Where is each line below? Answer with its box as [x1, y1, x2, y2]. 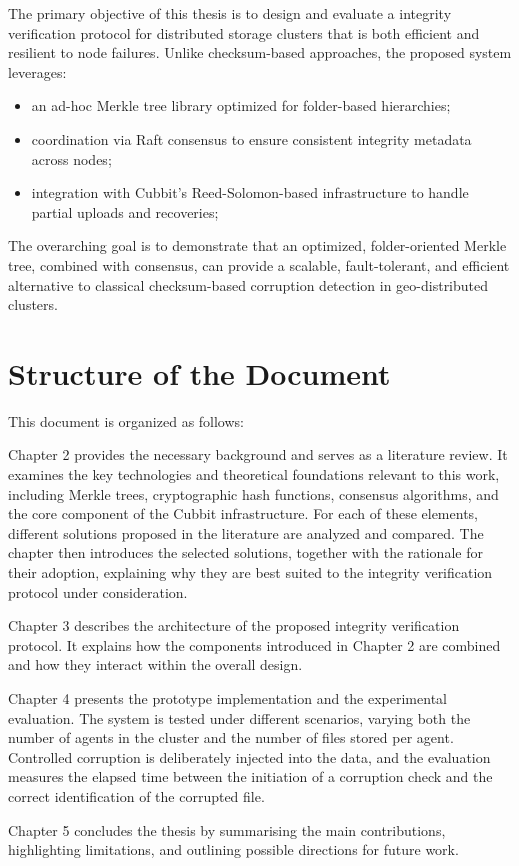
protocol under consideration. [8, 581, 188, 602]
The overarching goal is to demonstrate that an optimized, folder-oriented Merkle [8, 235, 507, 256]
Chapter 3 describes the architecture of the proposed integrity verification [8, 615, 460, 636]
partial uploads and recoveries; [31, 201, 219, 222]
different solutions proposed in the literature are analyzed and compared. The [8, 522, 484, 543]
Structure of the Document [8, 352, 391, 393]
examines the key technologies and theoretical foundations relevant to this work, [8, 464, 500, 485]
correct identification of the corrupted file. [8, 785, 265, 806]
